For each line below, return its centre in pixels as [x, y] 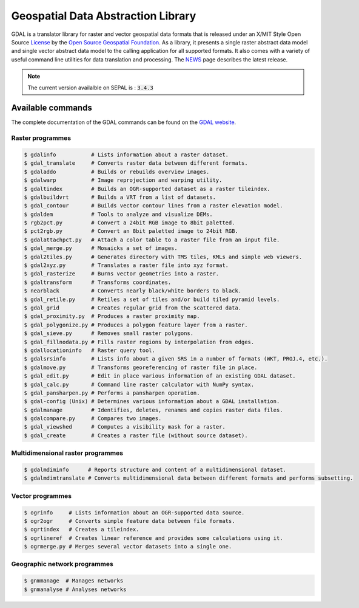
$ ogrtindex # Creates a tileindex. [82, 530]
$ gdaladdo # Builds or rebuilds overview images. [117, 171]
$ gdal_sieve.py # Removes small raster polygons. [109, 333]
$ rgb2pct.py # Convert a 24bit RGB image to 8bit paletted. [129, 223]
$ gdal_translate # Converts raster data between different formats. [136, 163]
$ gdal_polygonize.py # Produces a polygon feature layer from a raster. [136, 325]
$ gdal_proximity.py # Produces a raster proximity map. [112, 316]
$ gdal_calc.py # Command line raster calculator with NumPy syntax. [139, 384]
